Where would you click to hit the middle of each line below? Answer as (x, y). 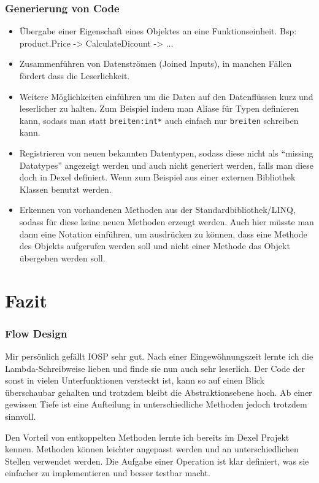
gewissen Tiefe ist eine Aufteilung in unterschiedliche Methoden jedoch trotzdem (156, 404)
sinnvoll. (21, 416)
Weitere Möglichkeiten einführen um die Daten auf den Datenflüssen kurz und (166, 96)
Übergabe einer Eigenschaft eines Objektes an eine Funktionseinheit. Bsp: (158, 31)
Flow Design (36, 333)
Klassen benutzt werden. (65, 189)
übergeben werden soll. (62, 257)
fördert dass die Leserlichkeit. (75, 75)
